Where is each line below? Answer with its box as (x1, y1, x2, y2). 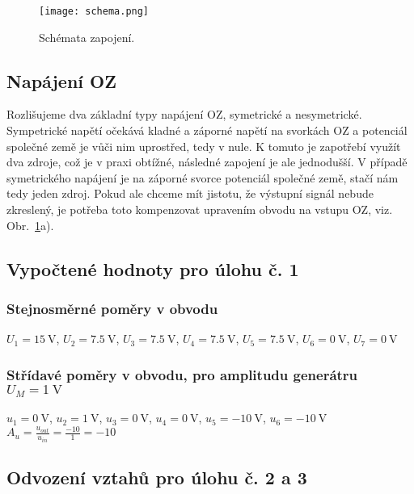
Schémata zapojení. (39, 28, 135, 45)
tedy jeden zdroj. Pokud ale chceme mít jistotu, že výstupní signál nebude (6, 185, 374, 202)
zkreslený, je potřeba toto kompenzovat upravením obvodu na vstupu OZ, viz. (6, 201, 393, 218)
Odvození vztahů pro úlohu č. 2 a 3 (6, 465, 307, 490)
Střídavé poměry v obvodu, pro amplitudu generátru (6, 364, 358, 384)
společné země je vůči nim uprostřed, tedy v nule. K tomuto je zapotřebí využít (6, 137, 401, 154)
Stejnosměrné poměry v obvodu (6, 298, 218, 318)
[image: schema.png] (39, 6, 150, 17)
